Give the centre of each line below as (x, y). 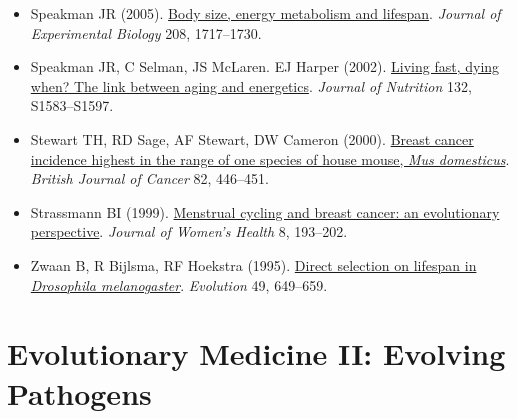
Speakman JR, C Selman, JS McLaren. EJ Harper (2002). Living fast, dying (265, 66)
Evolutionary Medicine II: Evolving (256, 353)
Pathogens (79, 392)
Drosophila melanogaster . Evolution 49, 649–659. (179, 284)
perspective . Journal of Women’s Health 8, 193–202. (189, 231)
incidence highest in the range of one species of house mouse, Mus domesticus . (270, 158)
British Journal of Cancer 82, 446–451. (149, 178)
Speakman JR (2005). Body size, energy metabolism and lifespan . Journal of (265, 13)
